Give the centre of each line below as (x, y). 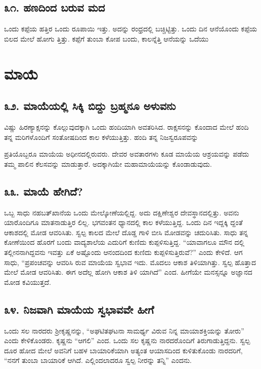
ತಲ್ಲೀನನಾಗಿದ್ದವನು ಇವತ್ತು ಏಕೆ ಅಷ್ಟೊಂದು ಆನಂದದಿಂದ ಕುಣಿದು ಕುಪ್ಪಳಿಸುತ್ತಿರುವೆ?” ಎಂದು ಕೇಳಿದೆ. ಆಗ (123, 252)
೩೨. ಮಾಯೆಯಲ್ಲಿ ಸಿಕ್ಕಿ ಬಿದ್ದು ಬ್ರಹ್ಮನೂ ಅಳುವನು (90, 106)
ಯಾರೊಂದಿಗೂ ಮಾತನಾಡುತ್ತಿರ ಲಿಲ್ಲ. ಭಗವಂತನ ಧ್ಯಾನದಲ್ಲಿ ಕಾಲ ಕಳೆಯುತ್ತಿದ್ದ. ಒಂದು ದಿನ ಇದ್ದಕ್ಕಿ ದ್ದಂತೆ (123, 222)
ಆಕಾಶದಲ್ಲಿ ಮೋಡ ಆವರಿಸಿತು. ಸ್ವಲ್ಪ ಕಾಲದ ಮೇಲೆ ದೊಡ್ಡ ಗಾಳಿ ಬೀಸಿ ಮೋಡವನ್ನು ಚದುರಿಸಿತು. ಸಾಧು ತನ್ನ (126, 232)
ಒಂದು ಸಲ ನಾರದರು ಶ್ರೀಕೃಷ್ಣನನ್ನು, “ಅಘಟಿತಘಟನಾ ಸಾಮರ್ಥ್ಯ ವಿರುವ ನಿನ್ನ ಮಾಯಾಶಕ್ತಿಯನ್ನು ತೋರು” (124, 330)
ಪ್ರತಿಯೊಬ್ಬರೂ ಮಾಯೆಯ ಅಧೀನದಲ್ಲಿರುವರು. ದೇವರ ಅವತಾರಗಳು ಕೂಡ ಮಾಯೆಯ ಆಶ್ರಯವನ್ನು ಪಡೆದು (127, 154)
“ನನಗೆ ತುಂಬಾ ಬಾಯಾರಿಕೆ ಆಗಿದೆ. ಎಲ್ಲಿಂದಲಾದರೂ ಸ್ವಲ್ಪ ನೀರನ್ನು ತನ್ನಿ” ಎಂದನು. (98, 360)
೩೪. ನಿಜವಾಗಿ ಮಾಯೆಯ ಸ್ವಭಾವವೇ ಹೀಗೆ (79, 309)
